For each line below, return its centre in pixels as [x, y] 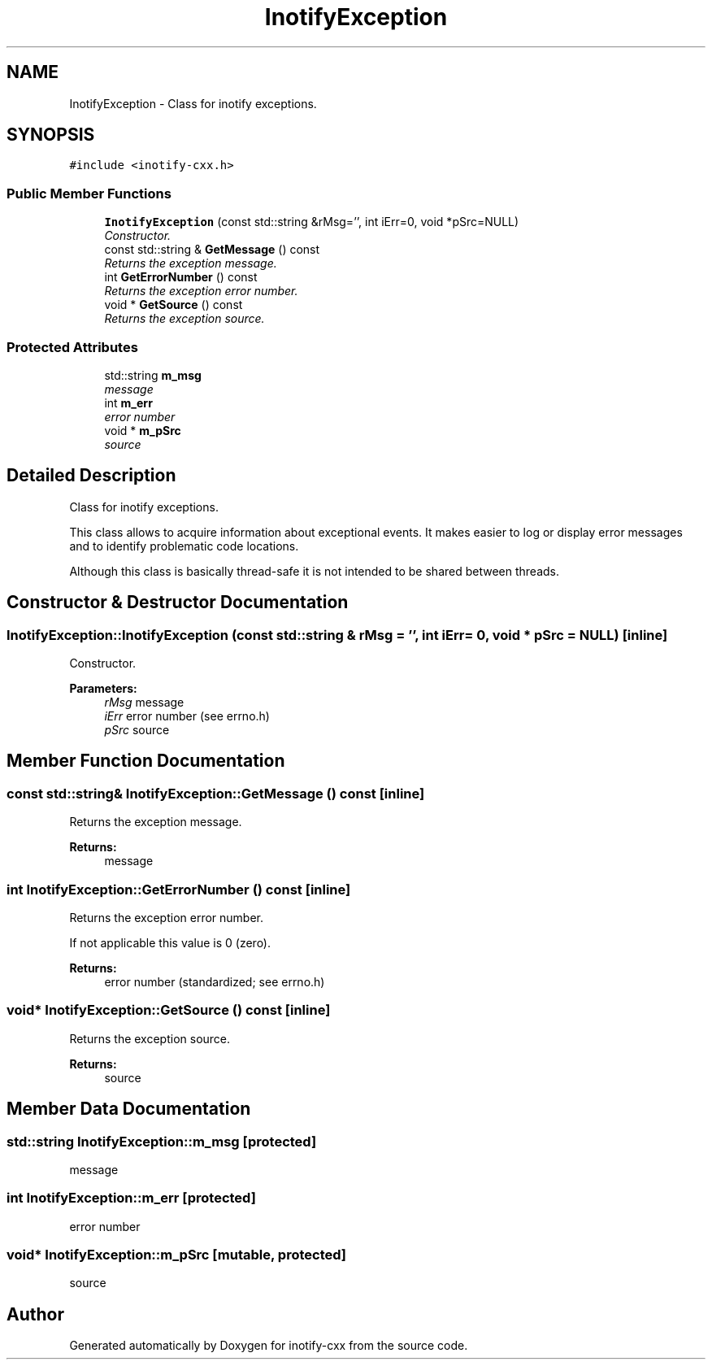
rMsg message [144, 702]
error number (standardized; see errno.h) [215, 981]
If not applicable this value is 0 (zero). [170, 942]
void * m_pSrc [143, 430]
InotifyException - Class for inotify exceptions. [193, 103]
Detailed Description [91, 476]
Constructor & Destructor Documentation [178, 603]
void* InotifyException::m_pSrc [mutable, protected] [176, 1255]
